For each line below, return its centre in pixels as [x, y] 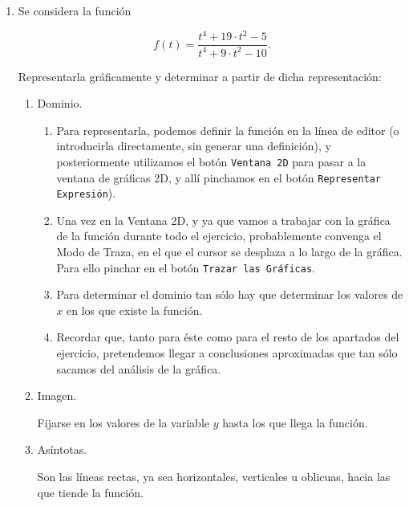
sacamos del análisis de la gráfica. [139, 368]
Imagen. [57, 396]
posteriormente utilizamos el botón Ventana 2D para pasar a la [211, 161]
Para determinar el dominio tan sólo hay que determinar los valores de [230, 294]
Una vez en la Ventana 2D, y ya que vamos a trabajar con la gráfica [223, 220]
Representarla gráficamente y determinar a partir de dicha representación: [200, 76]
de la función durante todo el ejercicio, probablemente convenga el [219, 236]
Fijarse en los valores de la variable [124, 422]
